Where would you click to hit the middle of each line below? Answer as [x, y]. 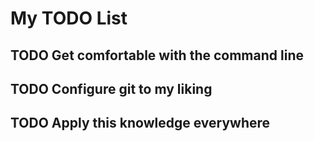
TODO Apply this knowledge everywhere [140, 123]
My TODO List [69, 18]
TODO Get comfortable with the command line [157, 55]
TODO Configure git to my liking [111, 88]
